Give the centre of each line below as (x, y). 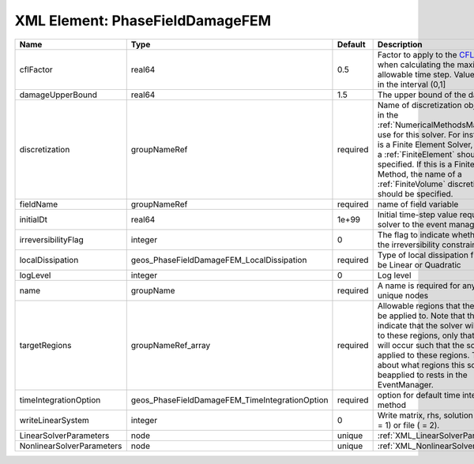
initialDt (33, 219)
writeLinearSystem (55, 420)
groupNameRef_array (171, 345)
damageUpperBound (58, 95)
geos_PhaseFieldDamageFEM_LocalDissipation (219, 260)
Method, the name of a (419, 174)
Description (400, 44)
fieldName (39, 204)
